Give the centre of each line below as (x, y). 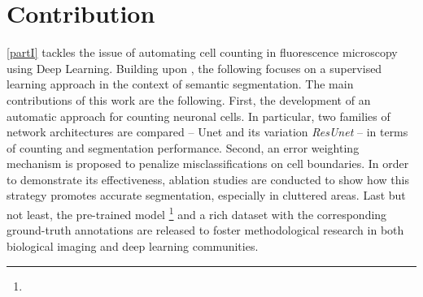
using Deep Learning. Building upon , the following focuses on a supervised (194, 68)
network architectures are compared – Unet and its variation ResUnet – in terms (207, 132)
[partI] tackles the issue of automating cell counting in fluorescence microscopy (202, 52)
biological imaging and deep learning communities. (133, 245)
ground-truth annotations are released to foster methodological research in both (205, 230)
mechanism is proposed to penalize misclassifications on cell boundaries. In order (208, 164)
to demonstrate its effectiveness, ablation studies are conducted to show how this (208, 179)
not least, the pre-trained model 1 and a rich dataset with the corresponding (197, 213)
